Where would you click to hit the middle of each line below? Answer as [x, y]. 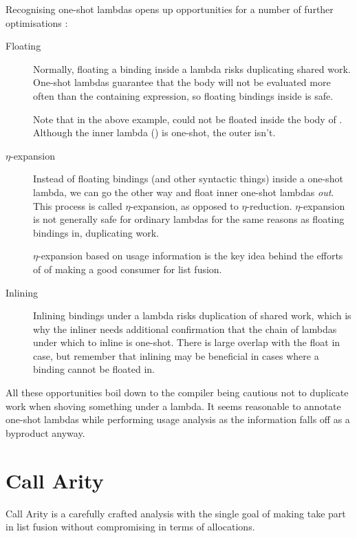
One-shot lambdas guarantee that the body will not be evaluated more [182, 82]
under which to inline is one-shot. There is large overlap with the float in [187, 342]
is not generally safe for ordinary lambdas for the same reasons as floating [189, 219]
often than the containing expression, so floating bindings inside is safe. [183, 95]
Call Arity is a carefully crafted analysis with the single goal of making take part [176, 513]
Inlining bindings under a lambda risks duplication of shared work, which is [192, 315]
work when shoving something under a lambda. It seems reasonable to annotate [173, 406]
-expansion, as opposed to [184, 205]
